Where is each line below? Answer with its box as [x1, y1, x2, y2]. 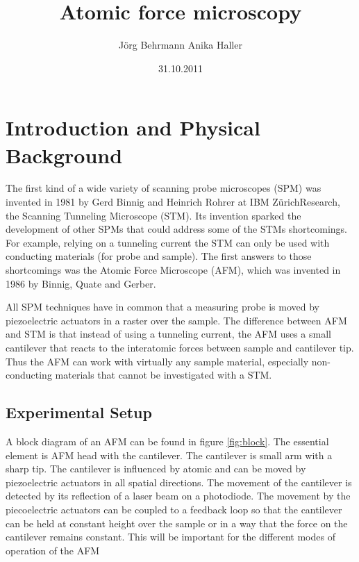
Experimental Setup [6, 402, 152, 423]
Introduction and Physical [6, 113, 260, 142]
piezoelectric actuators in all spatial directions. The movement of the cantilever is [6, 474, 352, 489]
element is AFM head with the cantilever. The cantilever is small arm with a [6, 447, 333, 462]
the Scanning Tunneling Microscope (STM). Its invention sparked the [6, 208, 301, 222]
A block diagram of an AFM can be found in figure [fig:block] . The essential [6, 433, 329, 448]
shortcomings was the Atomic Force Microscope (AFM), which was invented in [6, 263, 341, 276]
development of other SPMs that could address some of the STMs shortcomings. [6, 222, 348, 236]
